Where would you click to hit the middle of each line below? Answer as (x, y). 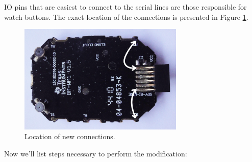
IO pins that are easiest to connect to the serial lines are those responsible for (125, 7)
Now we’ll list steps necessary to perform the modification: (96, 153)
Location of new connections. (70, 136)
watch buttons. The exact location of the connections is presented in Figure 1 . (126, 17)
